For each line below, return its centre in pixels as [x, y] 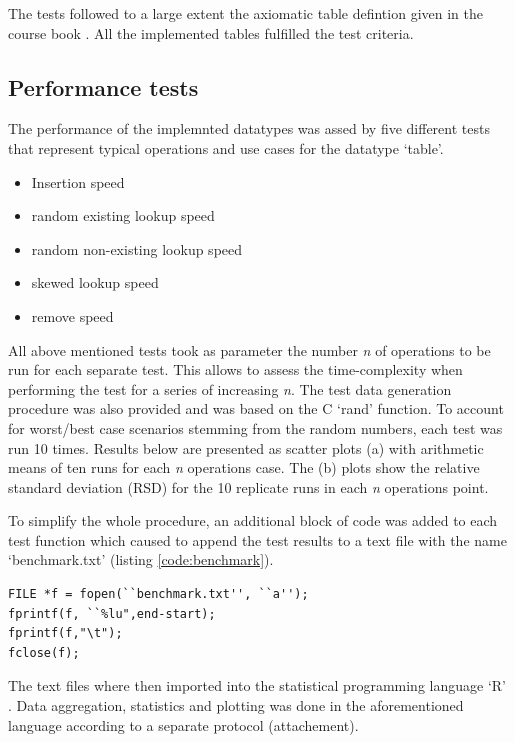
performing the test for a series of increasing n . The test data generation [230, 388]
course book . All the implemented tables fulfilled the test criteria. [211, 32]
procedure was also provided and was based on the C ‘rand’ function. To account [256, 408]
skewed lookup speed [95, 282]
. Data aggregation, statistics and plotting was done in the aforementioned [236, 705]
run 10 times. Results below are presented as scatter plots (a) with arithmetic [246, 447]
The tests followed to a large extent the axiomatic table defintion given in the [245, 13]
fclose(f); [44, 652]
